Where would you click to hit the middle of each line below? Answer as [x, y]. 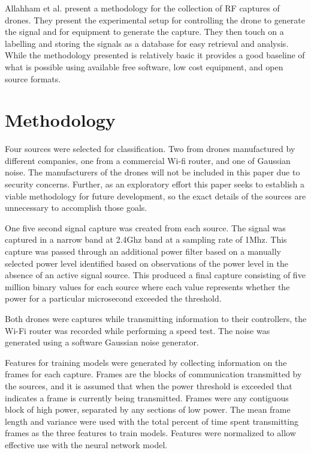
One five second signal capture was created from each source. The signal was [145, 227]
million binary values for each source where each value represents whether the [147, 286]
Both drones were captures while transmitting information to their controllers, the [156, 318]
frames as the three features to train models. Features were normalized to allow [150, 433]
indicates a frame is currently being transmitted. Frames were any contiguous [147, 397]
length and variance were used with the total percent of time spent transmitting [152, 421]
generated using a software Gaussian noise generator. [102, 342]
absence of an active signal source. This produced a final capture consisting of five [155, 275]
